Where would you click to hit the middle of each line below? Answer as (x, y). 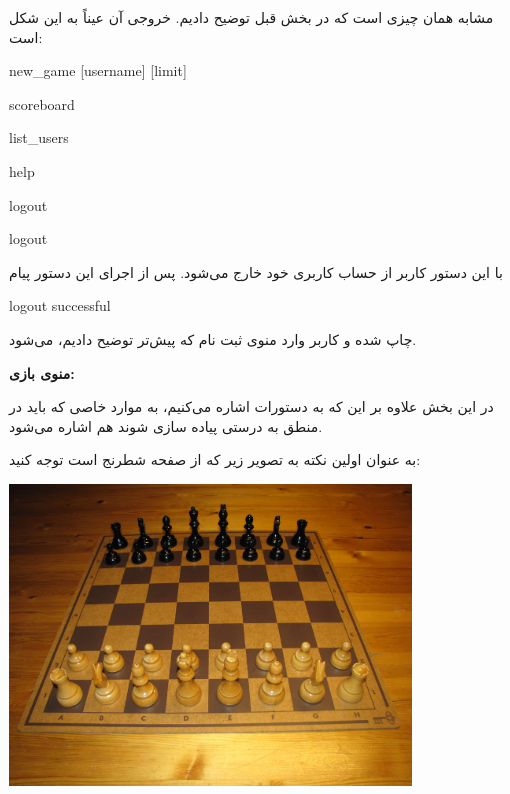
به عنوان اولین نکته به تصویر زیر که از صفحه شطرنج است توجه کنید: (215, 459)
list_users (39, 137)
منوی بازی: (42, 372)
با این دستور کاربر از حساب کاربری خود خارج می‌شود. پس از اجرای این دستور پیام (256, 271)
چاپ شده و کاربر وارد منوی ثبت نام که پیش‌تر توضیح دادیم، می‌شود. (213, 338)
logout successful (60, 305)
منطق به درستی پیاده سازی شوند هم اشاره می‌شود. (166, 425)
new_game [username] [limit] (98, 70)
